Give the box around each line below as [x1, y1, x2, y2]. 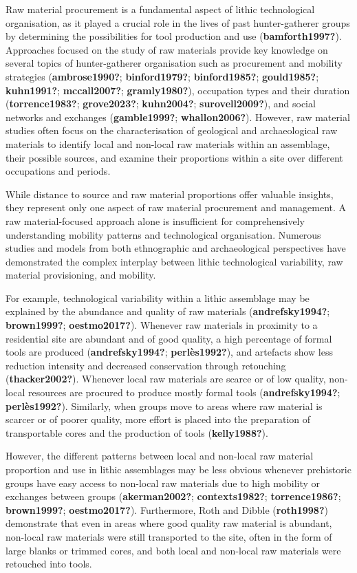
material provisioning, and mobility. [6, 268, 156, 282]
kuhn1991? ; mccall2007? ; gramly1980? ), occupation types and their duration [6, 83, 350, 97]
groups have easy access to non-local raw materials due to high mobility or [6, 475, 321, 490]
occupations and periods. [6, 164, 111, 178]
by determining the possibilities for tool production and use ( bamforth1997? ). [6, 29, 342, 43]
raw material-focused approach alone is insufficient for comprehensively [6, 213, 305, 228]
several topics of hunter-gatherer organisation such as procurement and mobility [6, 56, 343, 70]
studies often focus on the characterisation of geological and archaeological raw [6, 123, 338, 138]
